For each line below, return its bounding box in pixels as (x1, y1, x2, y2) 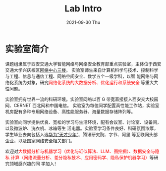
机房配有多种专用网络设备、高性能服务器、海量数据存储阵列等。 (5, 109, 135, 114)
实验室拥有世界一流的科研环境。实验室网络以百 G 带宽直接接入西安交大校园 (5, 96, 159, 102)
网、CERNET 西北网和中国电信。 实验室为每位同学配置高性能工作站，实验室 (5, 102, 160, 108)
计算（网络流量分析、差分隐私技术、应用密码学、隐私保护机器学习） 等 (10, 154, 154, 160)
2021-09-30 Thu (66, 19, 101, 25)
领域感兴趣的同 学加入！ (9, 161, 58, 167)
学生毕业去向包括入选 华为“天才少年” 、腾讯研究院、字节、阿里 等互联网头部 (5, 131, 158, 137)
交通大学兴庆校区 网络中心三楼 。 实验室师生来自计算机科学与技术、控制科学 (5, 67, 159, 73)
